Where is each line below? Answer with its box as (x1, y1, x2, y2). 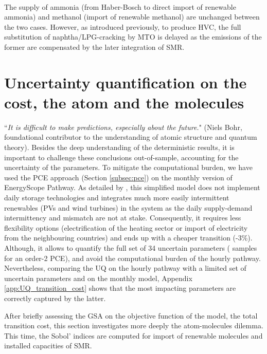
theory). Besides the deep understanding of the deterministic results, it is (4, 142, 235, 153)
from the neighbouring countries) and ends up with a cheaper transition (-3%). (4, 232, 253, 243)
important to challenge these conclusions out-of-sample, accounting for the (4, 152, 239, 162)
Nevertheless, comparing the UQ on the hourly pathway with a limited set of (4, 263, 246, 273)
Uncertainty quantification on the (4, 71, 247, 92)
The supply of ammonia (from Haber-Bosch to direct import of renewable (4, 1, 236, 12)
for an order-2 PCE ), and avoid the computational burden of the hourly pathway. (4, 252, 261, 263)
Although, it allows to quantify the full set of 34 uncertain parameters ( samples (4, 243, 257, 253)
